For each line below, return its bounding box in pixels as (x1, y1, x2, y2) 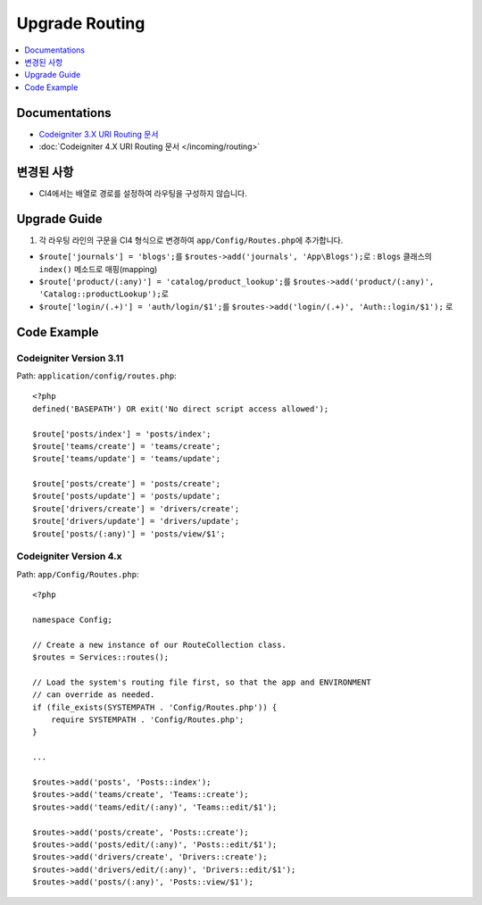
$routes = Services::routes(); (32, 652, 170, 662)
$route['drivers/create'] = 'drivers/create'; (32, 503, 240, 513)
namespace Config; (32, 614, 113, 625)
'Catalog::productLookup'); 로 (38, 288, 170, 299)
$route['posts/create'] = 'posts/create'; (32, 478, 221, 489)
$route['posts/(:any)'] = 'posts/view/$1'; (32, 528, 226, 539)
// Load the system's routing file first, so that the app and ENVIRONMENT (32, 677, 371, 687)
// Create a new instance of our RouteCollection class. (32, 639, 287, 650)
